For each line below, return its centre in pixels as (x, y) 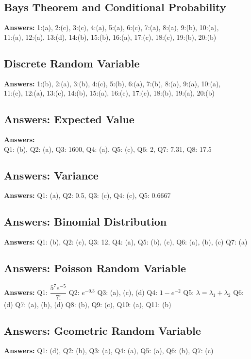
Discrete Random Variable (72, 63)
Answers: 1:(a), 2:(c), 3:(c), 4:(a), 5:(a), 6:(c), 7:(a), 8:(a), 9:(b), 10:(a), (111, 27)
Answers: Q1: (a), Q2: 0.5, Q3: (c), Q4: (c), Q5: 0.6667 (87, 195)
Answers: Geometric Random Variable (102, 330)
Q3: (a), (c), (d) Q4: (127, 292)
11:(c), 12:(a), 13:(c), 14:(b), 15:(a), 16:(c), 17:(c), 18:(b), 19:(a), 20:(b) (109, 93)
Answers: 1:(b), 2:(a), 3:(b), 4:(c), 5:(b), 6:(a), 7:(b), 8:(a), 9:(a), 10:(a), (112, 83)
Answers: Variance (51, 175)
